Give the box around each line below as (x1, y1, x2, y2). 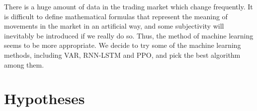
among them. (4, 59, 44, 70)
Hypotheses (4, 88, 85, 109)
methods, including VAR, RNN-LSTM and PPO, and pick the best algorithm (4, 49, 241, 60)
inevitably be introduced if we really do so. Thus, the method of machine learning (4, 30, 254, 40)
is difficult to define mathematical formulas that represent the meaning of (4, 11, 228, 21)
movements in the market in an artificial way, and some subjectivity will (4, 21, 224, 31)
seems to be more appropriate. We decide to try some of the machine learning (4, 40, 241, 50)
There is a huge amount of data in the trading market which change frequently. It (4, 1, 253, 11)
